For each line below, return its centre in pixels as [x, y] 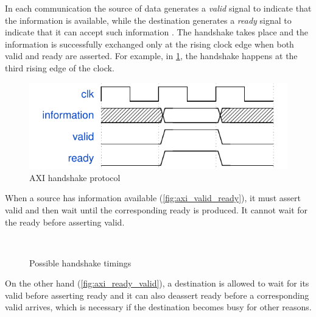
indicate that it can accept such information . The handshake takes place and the [157, 32]
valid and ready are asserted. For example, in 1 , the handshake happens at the [151, 56]
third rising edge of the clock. [60, 67]
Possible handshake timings [80, 262]
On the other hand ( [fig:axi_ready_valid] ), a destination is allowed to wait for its [157, 283]
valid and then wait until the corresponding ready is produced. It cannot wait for [156, 209]
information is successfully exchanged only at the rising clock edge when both [149, 44]
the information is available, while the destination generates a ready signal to [148, 20]
